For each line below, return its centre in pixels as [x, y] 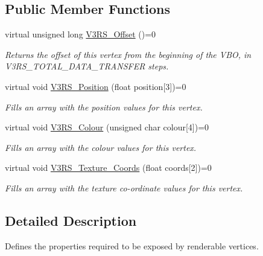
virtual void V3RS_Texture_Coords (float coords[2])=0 [108, 168]
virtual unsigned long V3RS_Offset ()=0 [81, 34]
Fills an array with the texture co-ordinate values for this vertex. [124, 187]
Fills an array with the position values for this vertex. [104, 107]
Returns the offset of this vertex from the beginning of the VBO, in [128, 54]
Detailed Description [71, 220]
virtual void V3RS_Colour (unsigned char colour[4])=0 [107, 127]
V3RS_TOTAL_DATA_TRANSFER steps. [87, 66]
